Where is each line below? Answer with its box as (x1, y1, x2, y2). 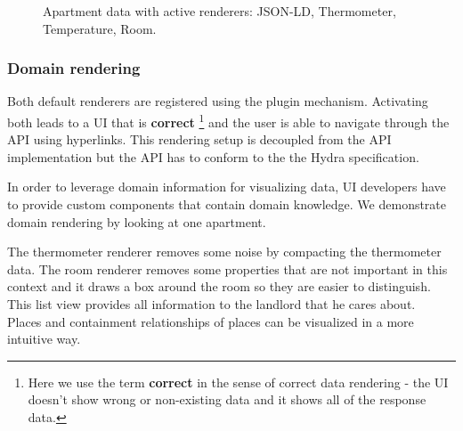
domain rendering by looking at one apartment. (7, 212, 266, 231)
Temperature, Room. (43, 19, 157, 37)
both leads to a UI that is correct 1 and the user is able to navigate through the (7, 110, 450, 131)
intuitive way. (7, 329, 81, 348)
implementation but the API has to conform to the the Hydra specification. (7, 147, 419, 166)
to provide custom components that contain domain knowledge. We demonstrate (7, 195, 447, 214)
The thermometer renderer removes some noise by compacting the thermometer (7, 242, 442, 261)
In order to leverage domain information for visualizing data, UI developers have (7, 177, 446, 196)
